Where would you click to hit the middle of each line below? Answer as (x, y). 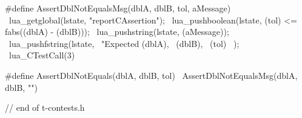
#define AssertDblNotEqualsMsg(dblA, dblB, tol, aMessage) (118, 8)
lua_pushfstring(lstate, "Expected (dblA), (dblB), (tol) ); (124, 43)
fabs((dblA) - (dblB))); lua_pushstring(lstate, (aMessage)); (117, 32)
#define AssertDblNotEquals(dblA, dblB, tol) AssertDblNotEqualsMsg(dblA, (151, 75)
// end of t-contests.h (45, 107)
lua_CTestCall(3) (42, 55)
